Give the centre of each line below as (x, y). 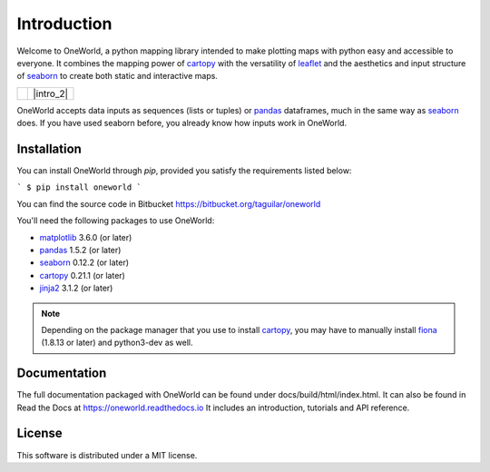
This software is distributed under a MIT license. (107, 455)
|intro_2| (50, 93)
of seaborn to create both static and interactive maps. (117, 76)
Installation (49, 148)
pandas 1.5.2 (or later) (80, 250)
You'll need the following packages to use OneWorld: (116, 221)
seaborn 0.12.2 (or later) (84, 262)
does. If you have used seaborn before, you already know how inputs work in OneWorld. (182, 123)
